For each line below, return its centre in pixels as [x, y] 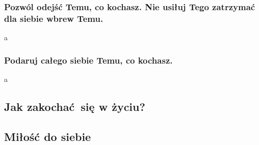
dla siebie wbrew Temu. [54, 18]
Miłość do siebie [48, 136]
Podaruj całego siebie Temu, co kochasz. [88, 60]
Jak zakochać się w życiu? [75, 106]
